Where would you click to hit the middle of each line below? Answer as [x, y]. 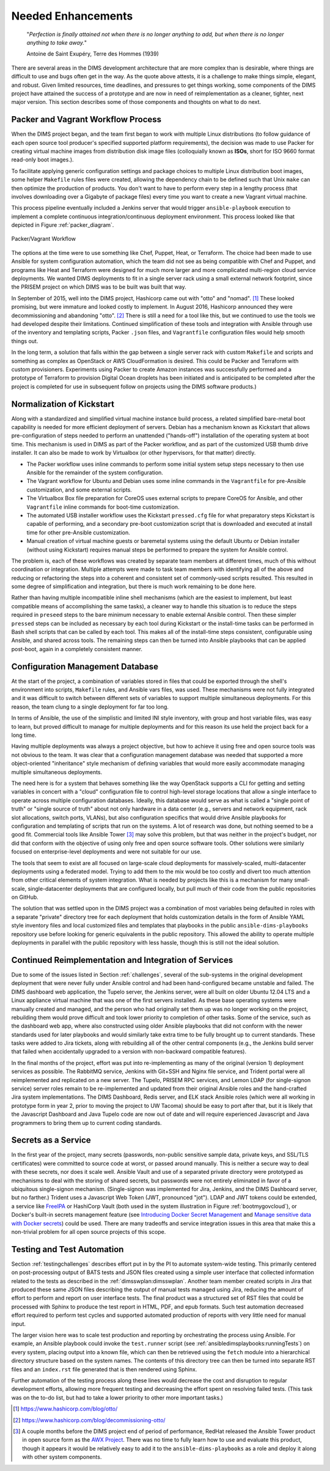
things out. [25, 341]
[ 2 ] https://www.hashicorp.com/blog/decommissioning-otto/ [89, 1420]
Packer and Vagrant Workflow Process [86, 120]
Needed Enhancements [72, 16]
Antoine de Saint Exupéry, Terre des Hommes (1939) [93, 54]
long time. [24, 735]
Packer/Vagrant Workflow [44, 239]
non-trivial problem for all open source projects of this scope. [89, 1232]
